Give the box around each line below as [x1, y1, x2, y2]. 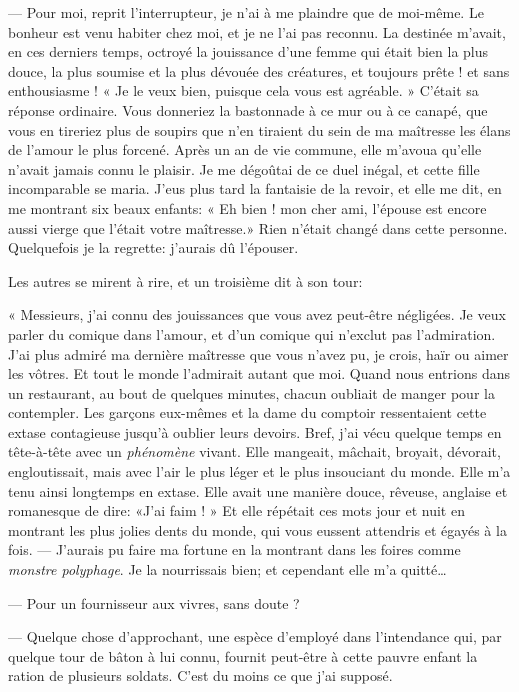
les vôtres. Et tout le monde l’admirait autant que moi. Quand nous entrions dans [8, 363, 510, 384]
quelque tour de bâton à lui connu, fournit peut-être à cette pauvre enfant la [8, 645, 478, 666]
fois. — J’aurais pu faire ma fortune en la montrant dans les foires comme [8, 539, 461, 560]
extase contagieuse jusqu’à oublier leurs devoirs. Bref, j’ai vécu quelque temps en [8, 421, 502, 442]
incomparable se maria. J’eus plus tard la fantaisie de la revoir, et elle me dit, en [8, 178, 502, 199]
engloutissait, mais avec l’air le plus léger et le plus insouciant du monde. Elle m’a [8, 461, 511, 482]
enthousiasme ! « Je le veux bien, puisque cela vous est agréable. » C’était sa [8, 80, 479, 101]
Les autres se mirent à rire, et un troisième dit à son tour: [8, 270, 363, 291]
